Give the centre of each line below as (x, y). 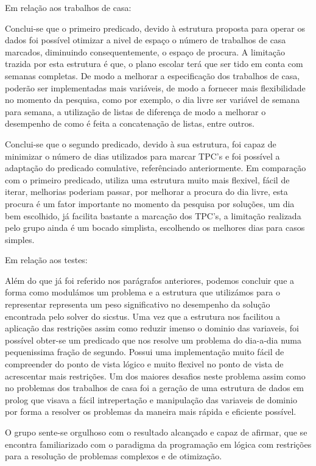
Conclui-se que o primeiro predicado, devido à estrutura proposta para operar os (155, 28)
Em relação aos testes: (46, 260)
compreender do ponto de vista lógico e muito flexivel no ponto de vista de (144, 364)
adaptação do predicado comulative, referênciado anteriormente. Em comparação (156, 168)
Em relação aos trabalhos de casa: (68, 7)
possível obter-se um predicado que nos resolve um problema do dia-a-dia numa (153, 340)
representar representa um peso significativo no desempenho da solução (138, 304)
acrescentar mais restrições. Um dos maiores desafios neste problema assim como (155, 376)
